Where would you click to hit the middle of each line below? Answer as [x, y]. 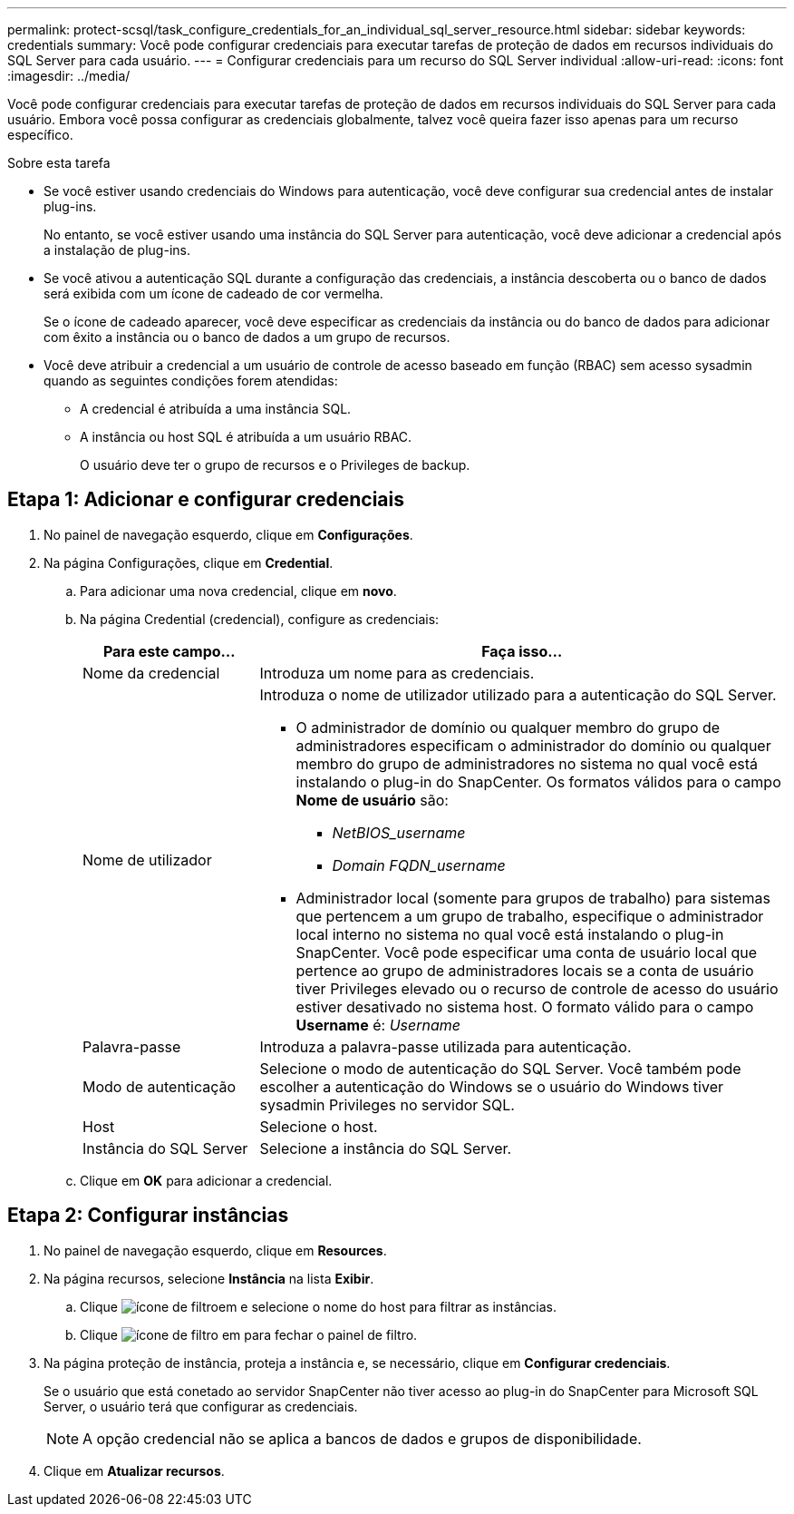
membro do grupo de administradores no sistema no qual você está [527, 763]
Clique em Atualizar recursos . [134, 1470]
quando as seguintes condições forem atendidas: [191, 381]
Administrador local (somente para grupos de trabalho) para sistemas [533, 898]
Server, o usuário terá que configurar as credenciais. [201, 1406]
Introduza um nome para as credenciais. [397, 673]
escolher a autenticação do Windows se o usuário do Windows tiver [492, 1086]
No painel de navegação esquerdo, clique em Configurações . [228, 534]
